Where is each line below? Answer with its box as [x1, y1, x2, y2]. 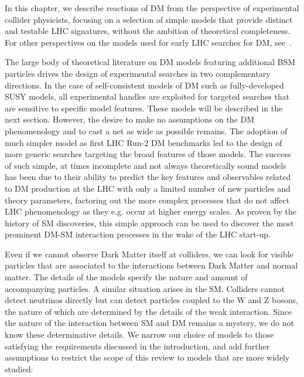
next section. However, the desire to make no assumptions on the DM [5, 113, 255, 125]
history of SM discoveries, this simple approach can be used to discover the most [5, 216, 294, 229]
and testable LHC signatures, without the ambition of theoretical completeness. [5, 25, 291, 37]
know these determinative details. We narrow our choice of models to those [5, 328, 274, 341]
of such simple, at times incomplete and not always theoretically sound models [5, 159, 286, 171]
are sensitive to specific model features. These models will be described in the [5, 101, 283, 114]
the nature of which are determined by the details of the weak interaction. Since [5, 305, 292, 317]
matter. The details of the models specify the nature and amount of [5, 271, 248, 283]
